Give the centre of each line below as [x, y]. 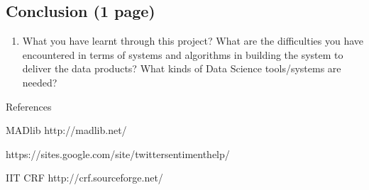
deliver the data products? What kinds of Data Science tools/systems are [182, 68]
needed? [40, 82]
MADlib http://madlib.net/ [66, 130]
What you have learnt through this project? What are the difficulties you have [193, 41]
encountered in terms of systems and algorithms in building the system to [183, 54]
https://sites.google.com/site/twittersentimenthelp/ [118, 153]
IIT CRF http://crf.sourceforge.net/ [84, 178]
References [29, 106]
